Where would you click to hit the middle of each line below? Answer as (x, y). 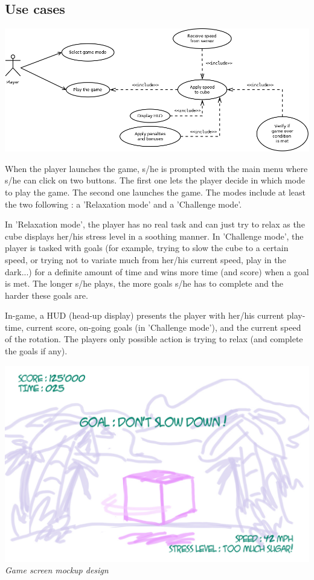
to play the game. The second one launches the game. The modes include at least (155, 192)
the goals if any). (36, 351)
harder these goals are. (46, 295)
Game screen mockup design (57, 570)
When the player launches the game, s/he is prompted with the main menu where (156, 168)
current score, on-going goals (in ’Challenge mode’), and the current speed (164, 327)
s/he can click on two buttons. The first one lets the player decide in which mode (155, 180)
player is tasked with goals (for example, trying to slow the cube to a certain (147, 248)
